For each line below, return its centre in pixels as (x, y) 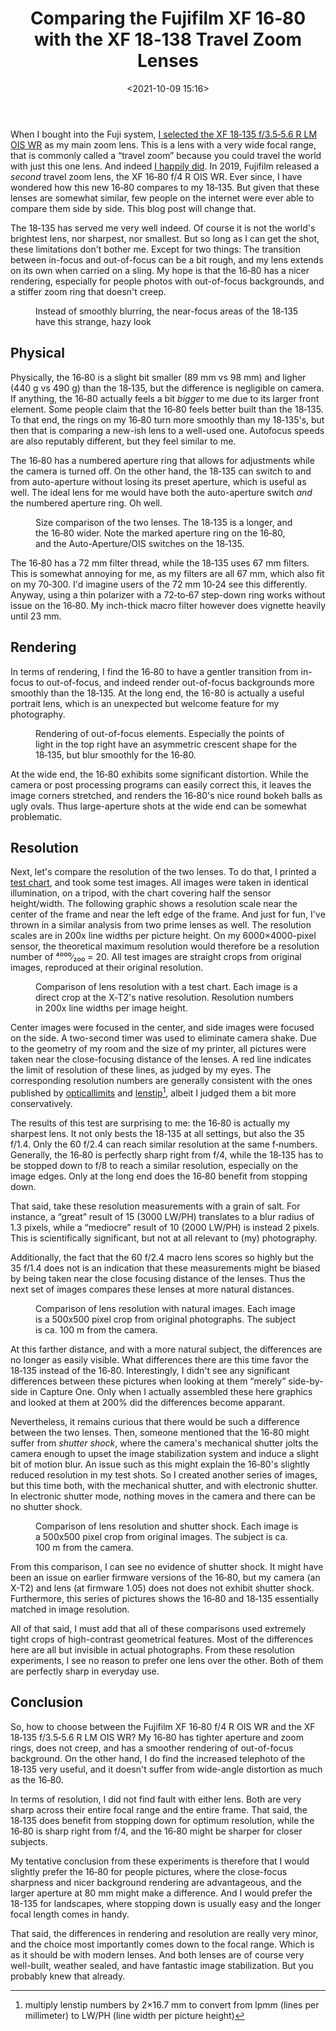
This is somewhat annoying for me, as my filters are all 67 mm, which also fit (167, 573)
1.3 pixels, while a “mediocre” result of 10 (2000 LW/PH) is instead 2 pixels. (165, 1228)
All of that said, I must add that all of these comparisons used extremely (158, 1629)
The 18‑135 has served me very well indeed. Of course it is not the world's (163, 228)
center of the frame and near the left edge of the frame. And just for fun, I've (168, 914)
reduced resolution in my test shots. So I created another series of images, (164, 1475)
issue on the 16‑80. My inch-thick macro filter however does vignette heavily (168, 605)
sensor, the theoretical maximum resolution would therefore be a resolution (165, 946)
